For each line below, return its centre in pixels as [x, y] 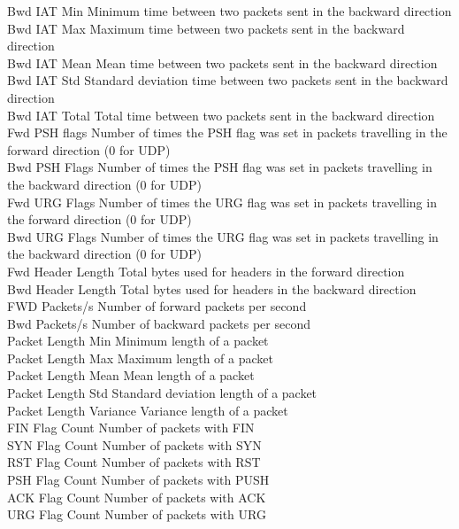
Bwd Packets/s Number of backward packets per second [159, 323]
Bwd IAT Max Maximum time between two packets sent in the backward [206, 28]
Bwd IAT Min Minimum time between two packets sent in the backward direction [229, 11]
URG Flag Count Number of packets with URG [137, 514]
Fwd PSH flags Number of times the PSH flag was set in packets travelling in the [227, 132]
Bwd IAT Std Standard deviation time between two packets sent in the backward [228, 80]
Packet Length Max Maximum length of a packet [140, 358]
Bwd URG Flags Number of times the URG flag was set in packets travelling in [223, 236]
